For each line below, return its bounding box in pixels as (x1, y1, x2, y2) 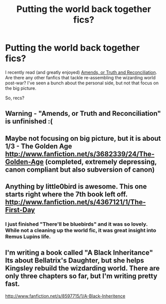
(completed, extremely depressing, (45, 157, 157, 166)
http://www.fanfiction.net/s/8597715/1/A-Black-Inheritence (5, 293, 126, 299)
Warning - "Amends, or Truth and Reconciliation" (5, 109, 161, 118)
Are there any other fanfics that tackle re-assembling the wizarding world (5, 74, 156, 80)
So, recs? (5, 95, 25, 101)
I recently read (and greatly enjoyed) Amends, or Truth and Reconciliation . (5, 69, 158, 75)
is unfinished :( (5, 117, 53, 126)
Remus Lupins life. (5, 233, 51, 240)
